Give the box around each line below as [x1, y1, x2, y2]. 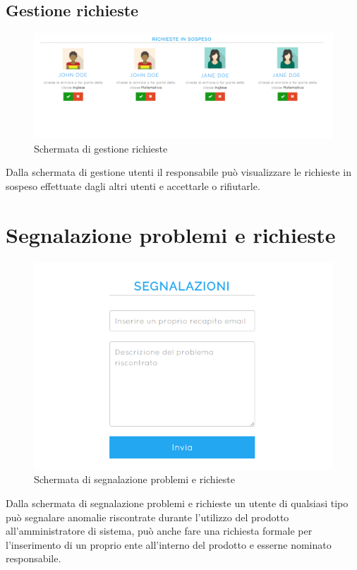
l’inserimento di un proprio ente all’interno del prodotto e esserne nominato [6, 537, 332, 552]
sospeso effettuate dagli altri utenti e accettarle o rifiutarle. [6, 179, 260, 194]
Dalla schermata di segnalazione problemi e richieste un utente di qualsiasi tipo [6, 496, 349, 511]
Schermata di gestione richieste [34, 141, 168, 155]
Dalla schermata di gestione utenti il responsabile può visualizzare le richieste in [6, 165, 352, 179]
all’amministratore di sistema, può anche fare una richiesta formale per [6, 523, 313, 538]
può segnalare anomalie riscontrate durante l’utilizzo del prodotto [6, 509, 289, 524]
